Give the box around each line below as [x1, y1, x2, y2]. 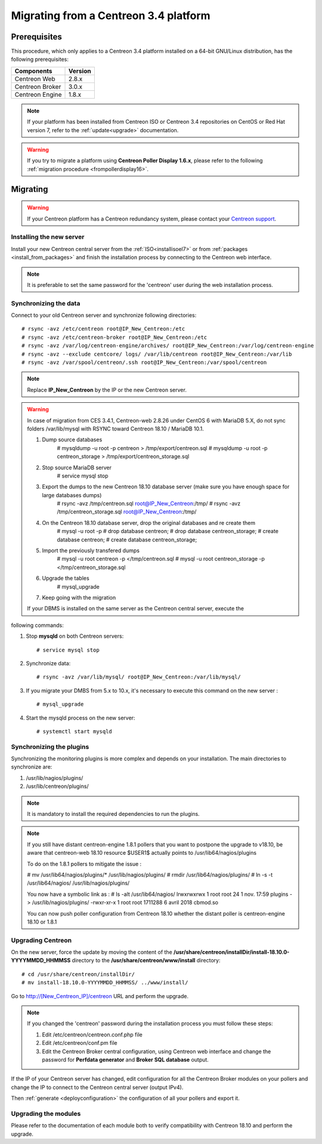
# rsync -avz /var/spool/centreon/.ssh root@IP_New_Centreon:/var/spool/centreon [21, 359, 267, 366]
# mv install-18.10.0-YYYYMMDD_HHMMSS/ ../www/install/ [21, 979, 188, 986]
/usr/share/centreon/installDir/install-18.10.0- [173, 949, 290, 956]
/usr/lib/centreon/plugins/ [26, 783, 89, 790]
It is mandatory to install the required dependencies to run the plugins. [27, 810, 200, 817]
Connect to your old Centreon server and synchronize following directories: [11, 311, 197, 319]
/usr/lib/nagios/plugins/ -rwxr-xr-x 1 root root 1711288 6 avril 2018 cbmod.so [32, 899, 219, 906]
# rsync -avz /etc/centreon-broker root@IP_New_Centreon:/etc [21, 334, 208, 341]
